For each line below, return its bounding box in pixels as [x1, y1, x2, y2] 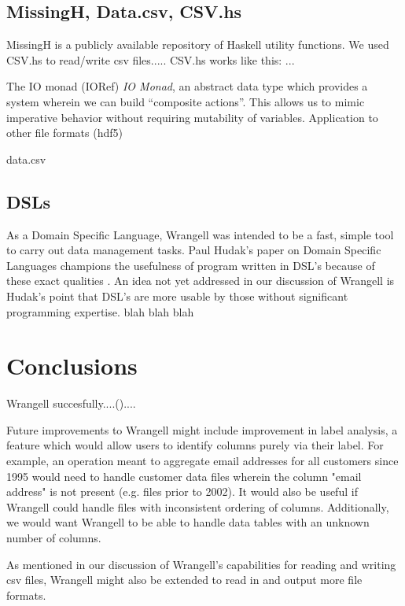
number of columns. [6, 530, 101, 545]
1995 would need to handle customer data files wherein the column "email [6, 467, 362, 484]
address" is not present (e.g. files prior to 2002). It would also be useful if [6, 483, 358, 500]
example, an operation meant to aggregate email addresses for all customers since [6, 453, 399, 469]
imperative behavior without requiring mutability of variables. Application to [6, 109, 378, 125]
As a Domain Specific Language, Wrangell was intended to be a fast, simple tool [6, 226, 394, 242]
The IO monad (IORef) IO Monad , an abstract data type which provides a [6, 78, 368, 94]
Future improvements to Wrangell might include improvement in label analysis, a [6, 421, 398, 438]
